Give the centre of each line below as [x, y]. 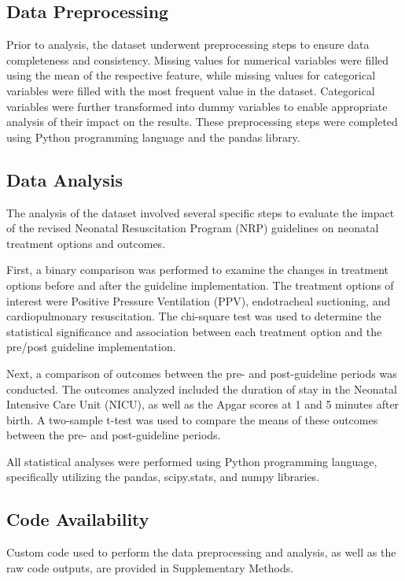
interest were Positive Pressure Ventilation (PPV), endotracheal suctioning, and [199, 300]
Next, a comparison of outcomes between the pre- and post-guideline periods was [202, 373]
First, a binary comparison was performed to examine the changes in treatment [198, 270]
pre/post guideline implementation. [91, 347]
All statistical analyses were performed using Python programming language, [192, 461]
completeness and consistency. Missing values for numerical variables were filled [198, 59]
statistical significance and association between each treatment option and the [194, 331]
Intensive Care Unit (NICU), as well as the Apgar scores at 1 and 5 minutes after [203, 404]
